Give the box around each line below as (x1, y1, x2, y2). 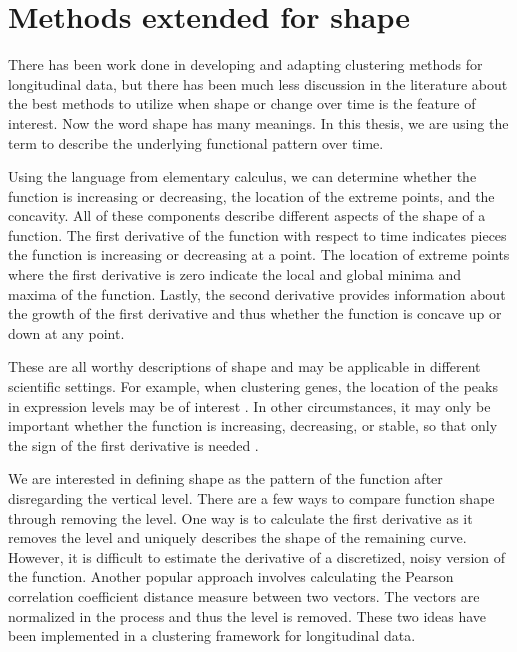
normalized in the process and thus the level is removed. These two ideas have (8, 605, 487, 626)
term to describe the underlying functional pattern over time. (8, 132, 384, 153)
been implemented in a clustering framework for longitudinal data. (8, 625, 416, 646)
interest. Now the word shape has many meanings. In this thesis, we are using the (8, 112, 509, 133)
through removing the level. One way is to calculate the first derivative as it (8, 507, 473, 528)
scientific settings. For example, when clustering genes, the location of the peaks (8, 376, 498, 397)
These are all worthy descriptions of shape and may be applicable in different (8, 356, 481, 377)
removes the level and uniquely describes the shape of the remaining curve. (8, 527, 467, 548)
